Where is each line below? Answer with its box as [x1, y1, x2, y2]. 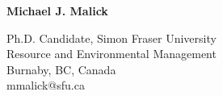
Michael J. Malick [6, 2, 108, 19]
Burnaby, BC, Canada [6, 61, 116, 77]
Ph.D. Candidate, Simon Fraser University [6, 29, 217, 46]
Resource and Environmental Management [6, 45, 217, 62]
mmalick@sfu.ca [6, 77, 85, 94]
